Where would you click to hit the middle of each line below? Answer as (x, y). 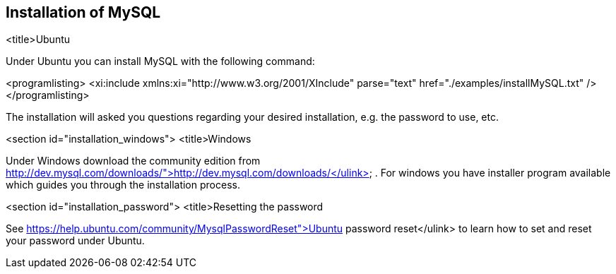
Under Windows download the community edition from (133, 161)
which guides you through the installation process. (123, 185)
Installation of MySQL (83, 12)
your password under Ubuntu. (75, 241)
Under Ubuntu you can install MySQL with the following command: (160, 61)
